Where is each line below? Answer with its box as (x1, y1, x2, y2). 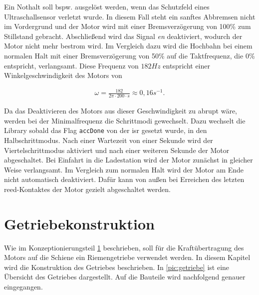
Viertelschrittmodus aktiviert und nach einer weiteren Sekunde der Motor (4, 144, 230, 155)
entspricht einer (163, 60, 210, 70)
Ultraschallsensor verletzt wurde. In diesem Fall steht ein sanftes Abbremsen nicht (4, 11, 256, 21)
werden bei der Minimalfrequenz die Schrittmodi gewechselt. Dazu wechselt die (4, 115, 246, 125)
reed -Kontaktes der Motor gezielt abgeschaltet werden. (4, 183, 171, 194)
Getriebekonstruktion (4, 213, 155, 233)
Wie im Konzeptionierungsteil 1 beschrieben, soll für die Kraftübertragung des (4, 242, 244, 252)
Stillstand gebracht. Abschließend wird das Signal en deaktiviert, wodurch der (4, 30, 243, 41)
